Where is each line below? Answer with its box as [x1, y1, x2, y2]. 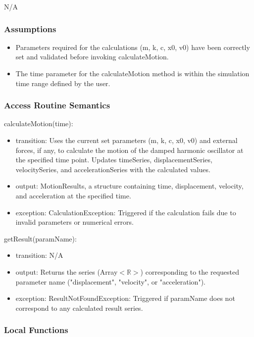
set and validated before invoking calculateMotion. [15, 51, 169, 62]
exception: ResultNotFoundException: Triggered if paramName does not [15, 293, 235, 303]
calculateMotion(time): [4, 118, 73, 129]
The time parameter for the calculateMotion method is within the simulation [15, 68, 250, 78]
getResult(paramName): [4, 233, 77, 243]
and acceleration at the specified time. [15, 190, 131, 200]
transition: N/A [15, 250, 63, 260]
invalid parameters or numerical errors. [15, 217, 134, 227]
